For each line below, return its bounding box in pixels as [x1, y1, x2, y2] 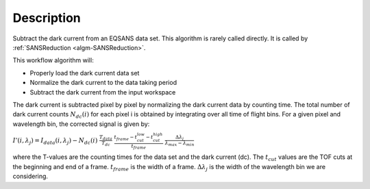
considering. [12, 172, 48, 181]
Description [12, 10, 82, 25]
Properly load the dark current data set [29, 68, 140, 77]
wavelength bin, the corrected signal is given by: [12, 120, 150, 128]
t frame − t [114, 134, 137, 142]
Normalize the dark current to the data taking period [29, 79, 177, 87]
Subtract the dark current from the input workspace [29, 88, 176, 96]
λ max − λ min [164, 140, 195, 147]
